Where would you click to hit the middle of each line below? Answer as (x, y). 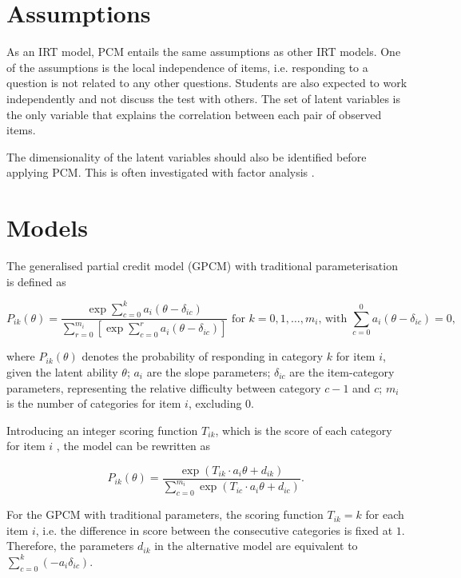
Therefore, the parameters (70, 546)
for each (385, 514)
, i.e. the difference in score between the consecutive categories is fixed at (214, 530)
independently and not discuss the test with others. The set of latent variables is (204, 98)
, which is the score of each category (304, 430)
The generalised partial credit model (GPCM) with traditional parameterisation (202, 265)
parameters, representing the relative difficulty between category (164, 387)
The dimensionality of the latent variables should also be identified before (187, 156)
